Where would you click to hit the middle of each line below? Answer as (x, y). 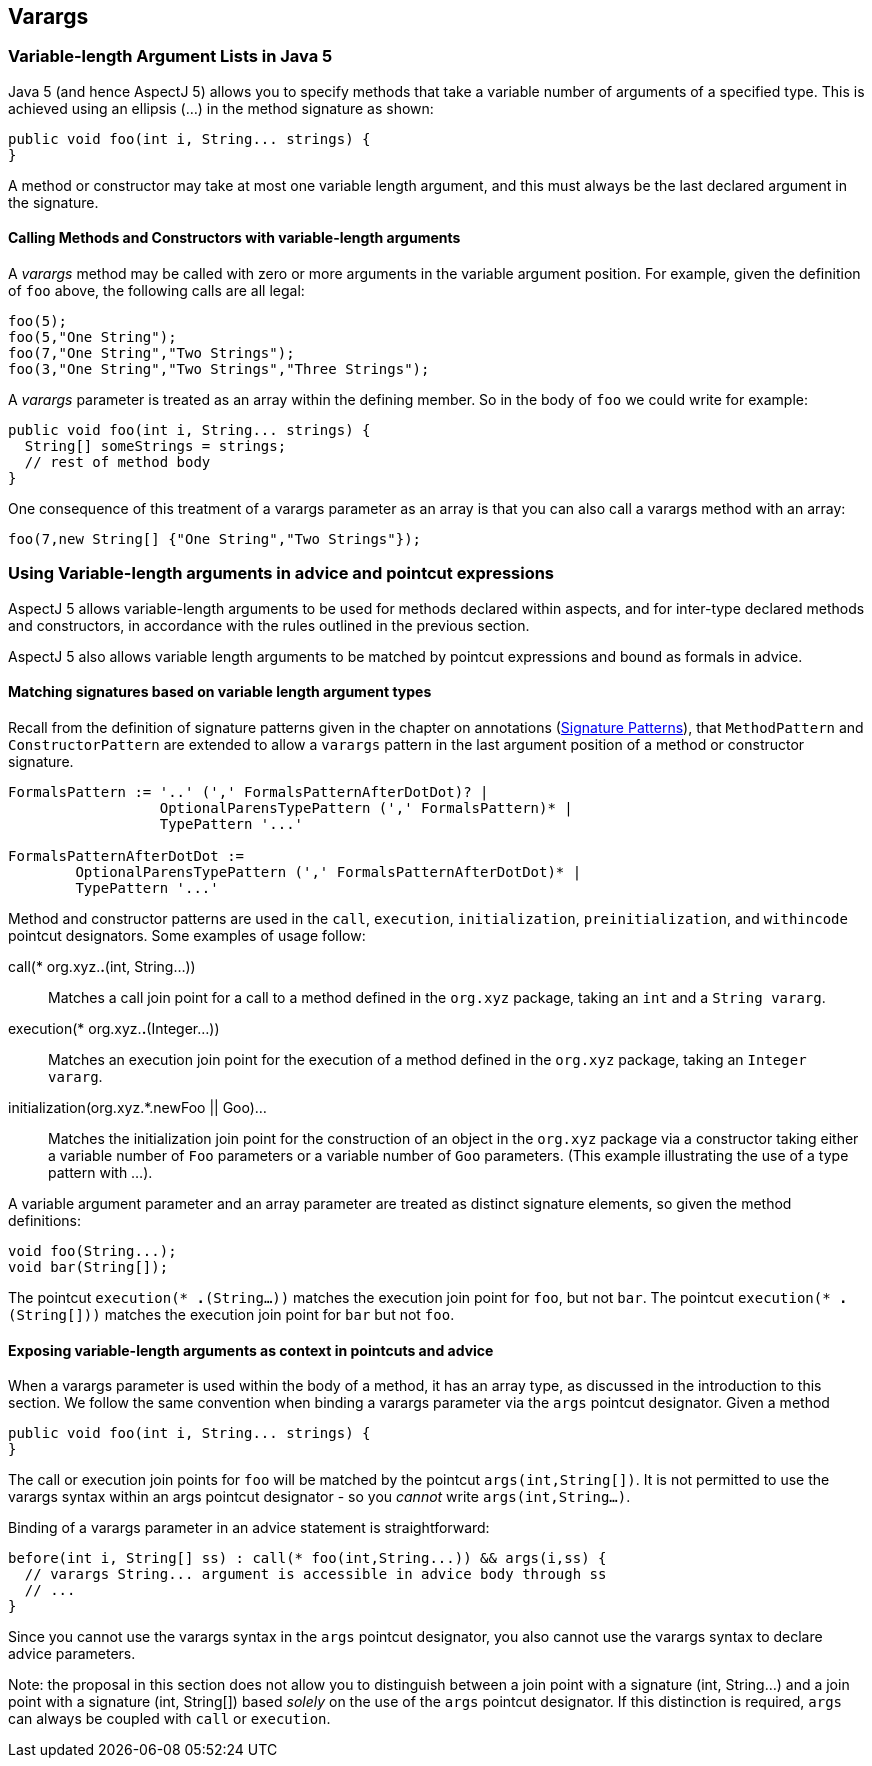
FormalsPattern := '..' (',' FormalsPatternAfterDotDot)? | (248, 791)
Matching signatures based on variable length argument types (220, 692)
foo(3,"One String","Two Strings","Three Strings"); (219, 369)
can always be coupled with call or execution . (169, 1719)
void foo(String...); (92, 1250)
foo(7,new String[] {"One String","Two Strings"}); (215, 539)
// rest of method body (117, 462)
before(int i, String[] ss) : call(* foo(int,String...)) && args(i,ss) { (307, 1558)
